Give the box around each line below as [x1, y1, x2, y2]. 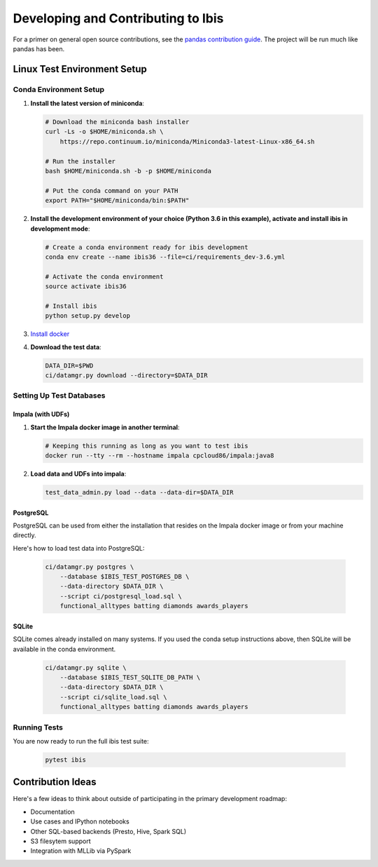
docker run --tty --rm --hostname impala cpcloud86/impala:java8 [45, 451, 274, 459]
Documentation [30, 807, 75, 816]
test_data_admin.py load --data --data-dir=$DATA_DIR [45, 488, 234, 496]
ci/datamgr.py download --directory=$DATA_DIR [45, 372, 208, 379]
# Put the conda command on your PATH [45, 187, 178, 194]
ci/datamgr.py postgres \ [45, 563, 134, 571]
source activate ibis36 [45, 283, 127, 290]
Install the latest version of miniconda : [30, 99, 145, 108]
